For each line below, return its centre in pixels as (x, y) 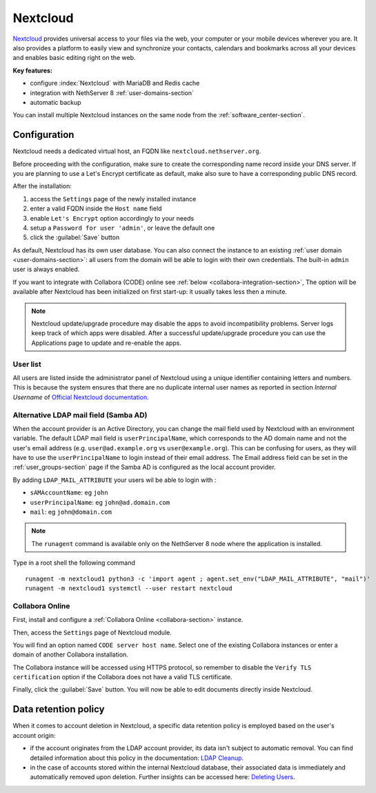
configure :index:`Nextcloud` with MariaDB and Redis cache (115, 83)
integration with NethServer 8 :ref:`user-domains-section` (112, 92)
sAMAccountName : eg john (69, 492)
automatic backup (56, 102)
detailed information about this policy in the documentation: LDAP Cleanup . (137, 758)
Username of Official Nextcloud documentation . (81, 397)
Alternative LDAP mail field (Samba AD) (80, 415)
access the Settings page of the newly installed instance (113, 199)
